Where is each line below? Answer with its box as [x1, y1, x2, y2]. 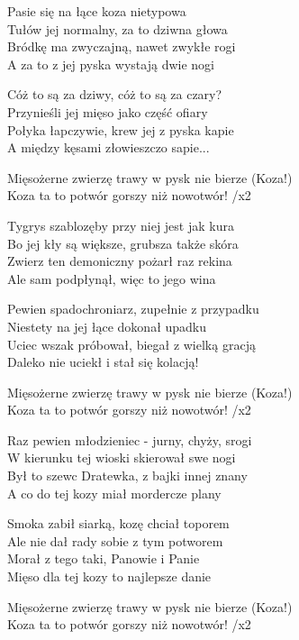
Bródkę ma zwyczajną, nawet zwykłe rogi [7, 37, 236, 56]
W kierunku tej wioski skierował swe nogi [7, 448, 236, 467]
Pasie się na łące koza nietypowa [7, 2, 186, 20]
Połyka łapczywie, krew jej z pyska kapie [7, 120, 234, 139]
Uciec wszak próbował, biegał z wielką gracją [7, 334, 256, 353]
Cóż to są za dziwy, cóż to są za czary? [7, 85, 222, 104]
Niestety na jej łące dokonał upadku [7, 316, 207, 335]
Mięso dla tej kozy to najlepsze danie [7, 567, 212, 586]
